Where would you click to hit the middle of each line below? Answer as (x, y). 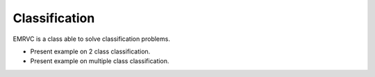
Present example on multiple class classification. (100, 61)
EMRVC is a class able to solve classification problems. (91, 39)
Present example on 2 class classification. (90, 51)
